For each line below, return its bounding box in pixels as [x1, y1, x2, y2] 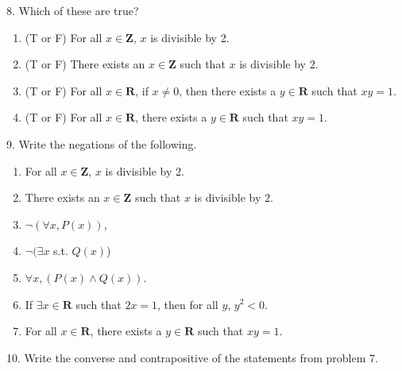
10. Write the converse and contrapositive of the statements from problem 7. [6, 349, 378, 365]
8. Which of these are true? [6, 2, 139, 18]
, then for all [157, 296, 218, 312]
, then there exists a [179, 82, 276, 99]
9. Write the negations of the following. [6, 135, 197, 152]
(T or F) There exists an [25, 56, 145, 72]
